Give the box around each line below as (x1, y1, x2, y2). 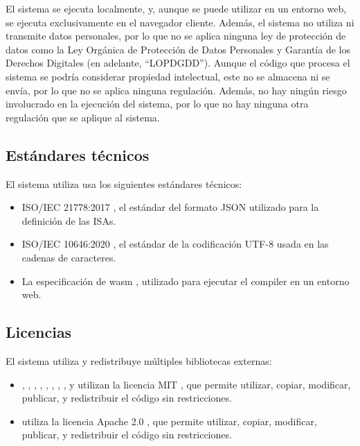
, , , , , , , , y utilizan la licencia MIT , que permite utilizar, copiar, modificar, (21, 377, 351, 391)
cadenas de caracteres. (21, 250, 116, 264)
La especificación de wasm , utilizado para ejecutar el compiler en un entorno (21, 273, 350, 288)
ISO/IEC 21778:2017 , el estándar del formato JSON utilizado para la (21, 200, 319, 214)
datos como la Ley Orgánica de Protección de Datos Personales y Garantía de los (6, 42, 350, 56)
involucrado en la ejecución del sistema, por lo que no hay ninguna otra (6, 96, 309, 111)
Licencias (6, 321, 72, 343)
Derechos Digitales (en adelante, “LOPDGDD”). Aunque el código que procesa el (6, 55, 350, 70)
